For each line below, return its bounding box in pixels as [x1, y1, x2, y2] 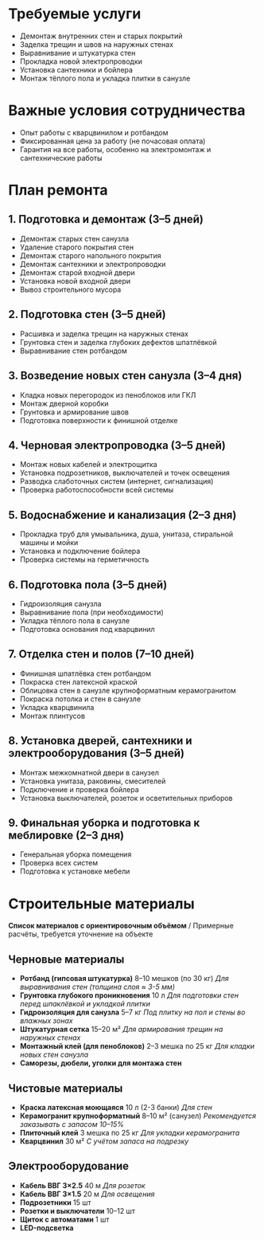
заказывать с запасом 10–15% [19, 1119, 125, 1128]
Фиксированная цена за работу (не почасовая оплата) [19, 136, 206, 146]
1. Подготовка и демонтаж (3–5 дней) [8, 213, 204, 226]
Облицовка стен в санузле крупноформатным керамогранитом [19, 685, 237, 695]
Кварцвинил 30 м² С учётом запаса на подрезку [19, 1136, 189, 1146]
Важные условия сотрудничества [8, 101, 246, 120]
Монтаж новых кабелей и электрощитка [19, 460, 157, 469]
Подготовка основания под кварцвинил [19, 624, 155, 634]
